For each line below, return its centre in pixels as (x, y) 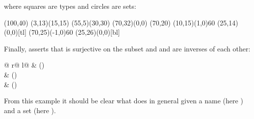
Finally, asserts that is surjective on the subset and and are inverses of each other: (127, 48)
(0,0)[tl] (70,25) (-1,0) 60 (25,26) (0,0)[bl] (62, 32)
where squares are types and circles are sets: (70, 6)
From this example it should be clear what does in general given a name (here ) (124, 101)
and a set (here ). (30, 110)
